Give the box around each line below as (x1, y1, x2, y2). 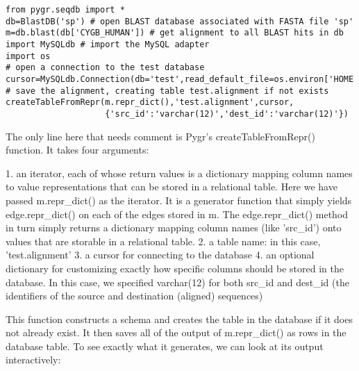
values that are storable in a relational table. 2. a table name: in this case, (6, 233, 321, 248)
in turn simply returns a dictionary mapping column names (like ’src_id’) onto (6, 220, 342, 235)
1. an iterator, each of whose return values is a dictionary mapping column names (6, 165, 353, 180)
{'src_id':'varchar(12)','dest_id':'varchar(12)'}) (105, 108, 349, 119)
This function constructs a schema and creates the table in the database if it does (6, 311, 353, 326)
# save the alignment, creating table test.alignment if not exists (6, 85, 329, 96)
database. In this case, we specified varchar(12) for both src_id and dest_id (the (6, 274, 349, 289)
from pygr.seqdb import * (6, 5, 125, 15)
